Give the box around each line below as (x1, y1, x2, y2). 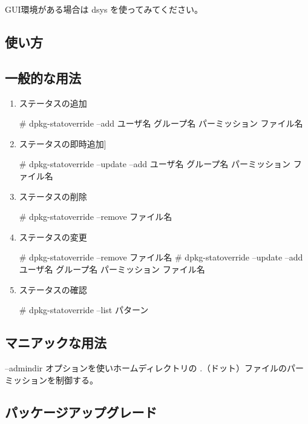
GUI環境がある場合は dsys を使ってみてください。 (5, 3, 203, 15)
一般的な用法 (5, 68, 81, 87)
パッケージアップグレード (5, 403, 157, 422)
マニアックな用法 (5, 333, 106, 352)
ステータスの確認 (19, 283, 87, 296)
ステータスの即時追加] (19, 137, 106, 150)
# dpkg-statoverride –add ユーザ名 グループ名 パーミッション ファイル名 (19, 117, 303, 130)
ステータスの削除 (19, 190, 87, 202)
